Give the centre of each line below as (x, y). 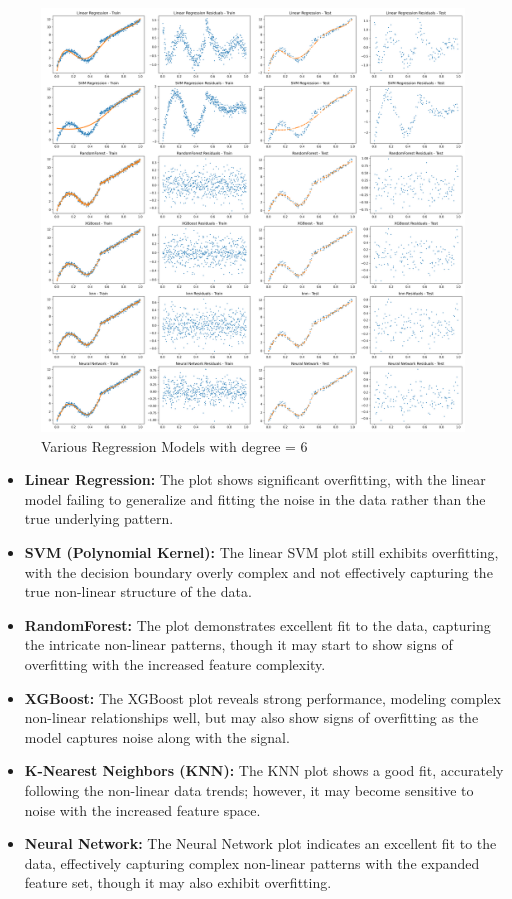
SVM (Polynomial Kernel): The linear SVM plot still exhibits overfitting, (261, 551)
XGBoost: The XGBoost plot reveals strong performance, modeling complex (262, 697)
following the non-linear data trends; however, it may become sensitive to (249, 789)
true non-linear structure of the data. (138, 591)
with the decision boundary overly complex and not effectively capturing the (258, 571)
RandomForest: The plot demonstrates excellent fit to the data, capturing (257, 624)
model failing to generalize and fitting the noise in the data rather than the (255, 498)
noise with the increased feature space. (142, 809)
